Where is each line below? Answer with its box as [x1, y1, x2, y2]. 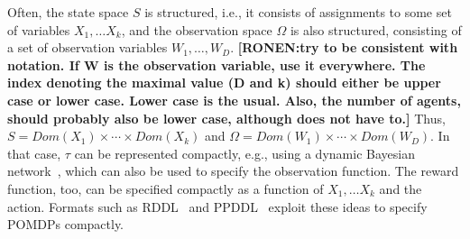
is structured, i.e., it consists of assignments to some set [144, 3, 452, 21]
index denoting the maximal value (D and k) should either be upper [7, 73, 441, 92]
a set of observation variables [7, 38, 168, 57]
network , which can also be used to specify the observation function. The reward [7, 161, 459, 180]
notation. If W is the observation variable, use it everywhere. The [7, 55, 426, 74]
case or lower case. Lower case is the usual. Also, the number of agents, [7, 90, 461, 109]
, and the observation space [121, 20, 272, 39]
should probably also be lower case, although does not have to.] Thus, [7, 108, 446, 127]
